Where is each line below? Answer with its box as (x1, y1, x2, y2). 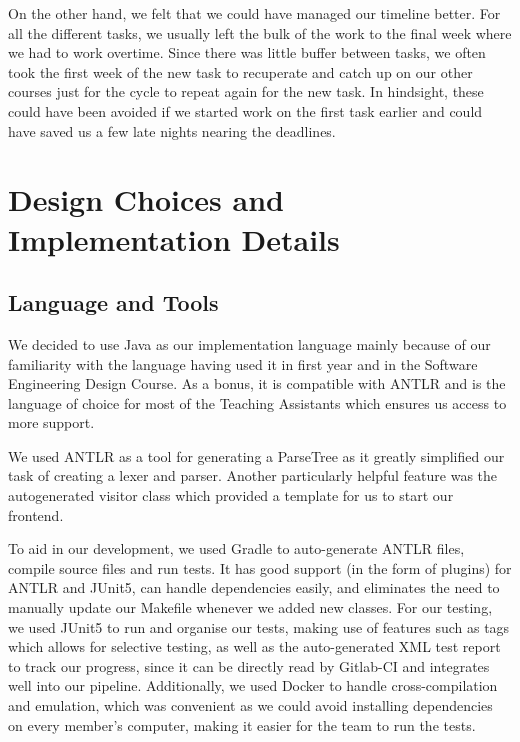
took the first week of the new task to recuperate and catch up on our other (8, 61, 473, 82)
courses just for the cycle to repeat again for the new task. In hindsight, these (8, 81, 484, 102)
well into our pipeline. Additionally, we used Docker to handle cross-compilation (8, 675, 498, 696)
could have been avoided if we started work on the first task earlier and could (8, 100, 483, 121)
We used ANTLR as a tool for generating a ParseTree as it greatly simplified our (8, 445, 505, 466)
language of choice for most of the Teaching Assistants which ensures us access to (8, 392, 507, 413)
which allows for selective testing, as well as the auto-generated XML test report (8, 636, 501, 657)
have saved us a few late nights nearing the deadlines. (8, 120, 336, 141)
